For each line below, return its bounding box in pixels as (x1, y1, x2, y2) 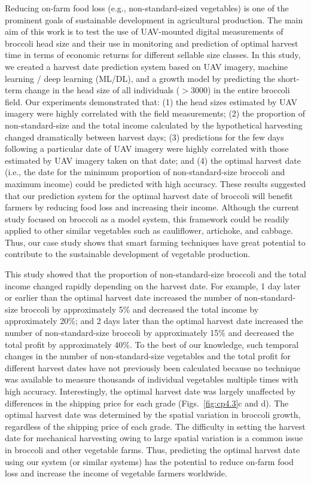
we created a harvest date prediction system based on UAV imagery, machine (5, 60, 288, 72)
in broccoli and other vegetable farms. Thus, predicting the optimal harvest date (5, 443, 300, 456)
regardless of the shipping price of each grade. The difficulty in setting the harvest (5, 420, 306, 432)
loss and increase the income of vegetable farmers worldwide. (5, 467, 227, 479)
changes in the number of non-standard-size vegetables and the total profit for (5, 350, 291, 362)
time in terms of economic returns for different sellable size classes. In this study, (5, 48, 301, 61)
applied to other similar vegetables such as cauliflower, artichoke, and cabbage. (5, 224, 293, 237)
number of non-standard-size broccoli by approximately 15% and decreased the (5, 326, 294, 339)
